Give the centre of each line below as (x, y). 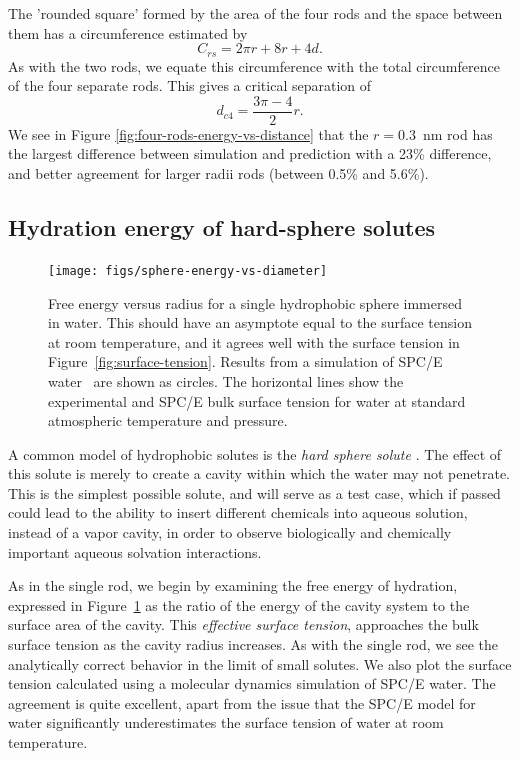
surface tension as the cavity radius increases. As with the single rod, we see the (253, 644)
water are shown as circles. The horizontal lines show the (226, 380)
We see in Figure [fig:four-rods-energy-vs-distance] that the (188, 133)
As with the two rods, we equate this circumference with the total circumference (254, 65)
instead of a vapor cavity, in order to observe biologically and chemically (230, 532)
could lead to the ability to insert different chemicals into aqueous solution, (238, 512)
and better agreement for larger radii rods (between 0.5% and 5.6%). (218, 173)
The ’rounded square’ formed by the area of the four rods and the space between (255, 13)
